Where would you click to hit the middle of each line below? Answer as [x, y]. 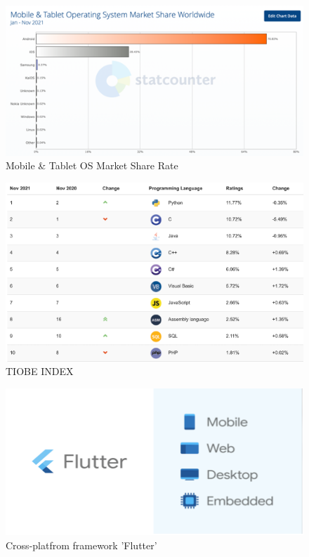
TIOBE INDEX [40, 371]
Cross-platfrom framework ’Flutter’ [81, 545]
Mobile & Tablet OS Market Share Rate [92, 165]
